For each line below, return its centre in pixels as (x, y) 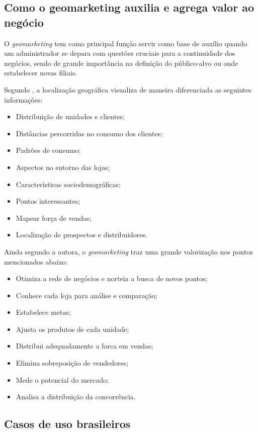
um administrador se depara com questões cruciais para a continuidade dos (120, 53)
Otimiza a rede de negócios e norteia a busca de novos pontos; (112, 278)
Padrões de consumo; (48, 150)
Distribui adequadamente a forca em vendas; (84, 346)
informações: (23, 99)
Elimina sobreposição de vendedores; (72, 363)
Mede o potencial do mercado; (62, 379)
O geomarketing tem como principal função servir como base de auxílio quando (126, 43)
